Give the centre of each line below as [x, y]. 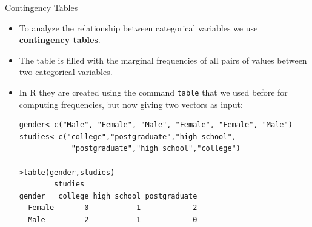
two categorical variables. [66, 72]
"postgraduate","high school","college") [156, 149]
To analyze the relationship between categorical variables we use [138, 28]
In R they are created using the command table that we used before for [153, 92]
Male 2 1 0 [113, 219]
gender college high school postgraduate [108, 196]
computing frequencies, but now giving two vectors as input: [131, 104]
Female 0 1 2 [113, 208]
